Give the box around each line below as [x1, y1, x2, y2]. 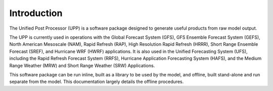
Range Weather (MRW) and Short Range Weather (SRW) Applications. [9, 62, 155, 68]
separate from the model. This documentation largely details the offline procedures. [9, 78, 184, 85]
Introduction [9, 8, 63, 19]
